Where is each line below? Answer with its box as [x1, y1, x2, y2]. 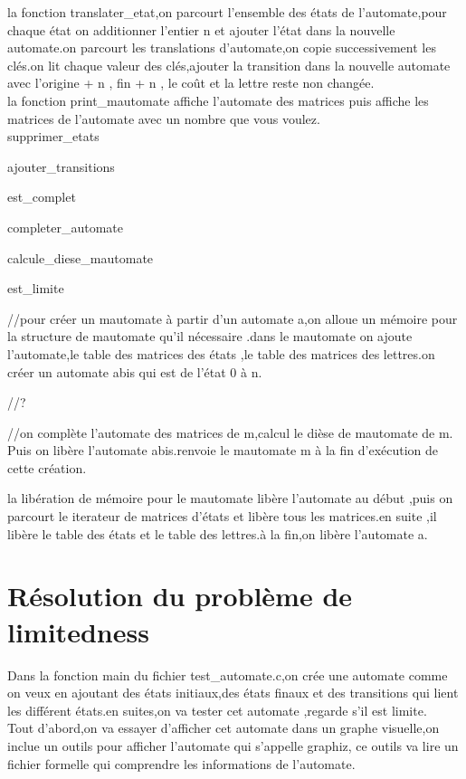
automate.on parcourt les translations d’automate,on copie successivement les [7, 38, 436, 57]
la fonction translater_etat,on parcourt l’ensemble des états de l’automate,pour [7, 3, 447, 21]
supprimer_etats [7, 127, 100, 146]
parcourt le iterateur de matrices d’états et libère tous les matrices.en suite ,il [7, 507, 437, 526]
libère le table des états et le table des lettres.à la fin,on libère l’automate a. [7, 524, 428, 543]
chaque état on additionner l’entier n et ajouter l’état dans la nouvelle [7, 20, 395, 39]
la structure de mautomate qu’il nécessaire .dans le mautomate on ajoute [7, 327, 413, 346]
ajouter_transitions [7, 157, 115, 176]
